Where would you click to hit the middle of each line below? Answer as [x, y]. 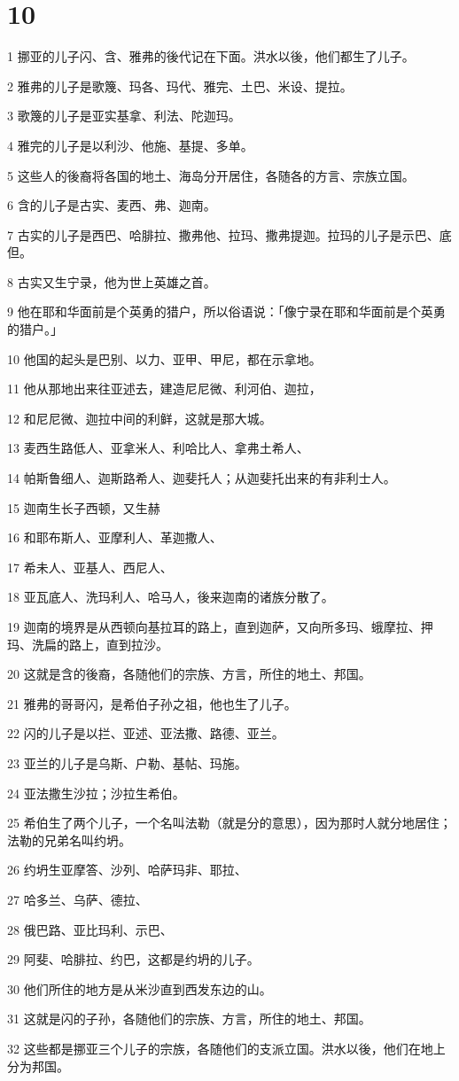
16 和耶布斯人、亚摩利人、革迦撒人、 [115, 537]
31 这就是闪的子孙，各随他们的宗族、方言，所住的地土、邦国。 [189, 1019]
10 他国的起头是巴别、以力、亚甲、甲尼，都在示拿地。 [164, 358]
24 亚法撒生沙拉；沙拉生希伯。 [96, 793]
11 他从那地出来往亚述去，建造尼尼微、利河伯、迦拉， [164, 389]
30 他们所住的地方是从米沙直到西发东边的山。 [140, 988]
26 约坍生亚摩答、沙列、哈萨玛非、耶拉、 [127, 870]
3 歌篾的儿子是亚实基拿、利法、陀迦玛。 [124, 116]
